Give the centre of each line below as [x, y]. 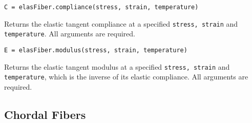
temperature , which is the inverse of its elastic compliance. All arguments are [126, 77]
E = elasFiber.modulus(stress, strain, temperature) [96, 50]
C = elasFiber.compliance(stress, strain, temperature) [101, 7]
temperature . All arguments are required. [70, 34]
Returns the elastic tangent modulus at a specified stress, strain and [117, 66]
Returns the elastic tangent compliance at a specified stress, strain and [121, 23]
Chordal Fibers [45, 114]
